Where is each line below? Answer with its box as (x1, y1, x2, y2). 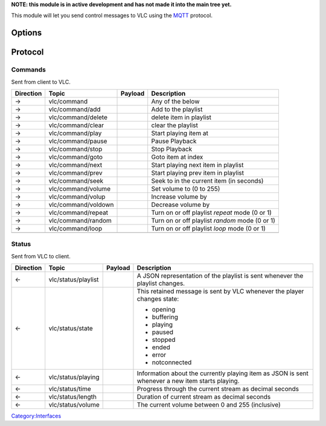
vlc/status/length (48, 393, 97, 401)
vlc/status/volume (48, 401, 100, 409)
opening (152, 306, 176, 314)
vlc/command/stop (48, 145, 103, 153)
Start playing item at (151, 129, 208, 137)
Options (11, 28, 42, 38)
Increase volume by (151, 192, 208, 201)
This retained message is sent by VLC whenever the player (136, 287, 304, 296)
